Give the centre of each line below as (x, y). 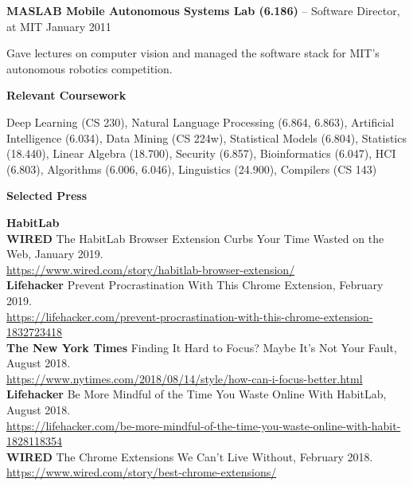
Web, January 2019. (55, 254)
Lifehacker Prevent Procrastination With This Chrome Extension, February (195, 285)
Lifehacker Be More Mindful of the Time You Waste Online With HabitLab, (197, 394)
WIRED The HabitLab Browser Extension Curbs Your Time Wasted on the (195, 238)
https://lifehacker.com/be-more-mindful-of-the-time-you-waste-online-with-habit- (204, 425)
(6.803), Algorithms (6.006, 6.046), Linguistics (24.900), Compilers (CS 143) (192, 169)
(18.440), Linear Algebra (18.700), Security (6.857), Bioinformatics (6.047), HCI (201, 153)
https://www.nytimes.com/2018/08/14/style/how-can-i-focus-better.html (185, 378)
